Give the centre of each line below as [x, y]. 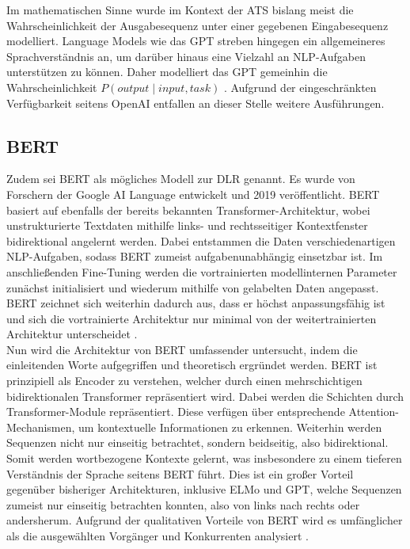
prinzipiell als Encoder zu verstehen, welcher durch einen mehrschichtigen [184, 381]
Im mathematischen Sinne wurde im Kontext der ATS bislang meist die [180, 10]
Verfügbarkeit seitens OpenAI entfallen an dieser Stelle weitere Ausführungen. [196, 103]
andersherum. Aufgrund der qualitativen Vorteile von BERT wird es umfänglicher [205, 520]
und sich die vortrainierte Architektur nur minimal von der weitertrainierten [192, 318]
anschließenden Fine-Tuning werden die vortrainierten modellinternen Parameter [202, 271]
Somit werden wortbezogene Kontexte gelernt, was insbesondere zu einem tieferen [204, 458]
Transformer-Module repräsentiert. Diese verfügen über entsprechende [176, 412]
